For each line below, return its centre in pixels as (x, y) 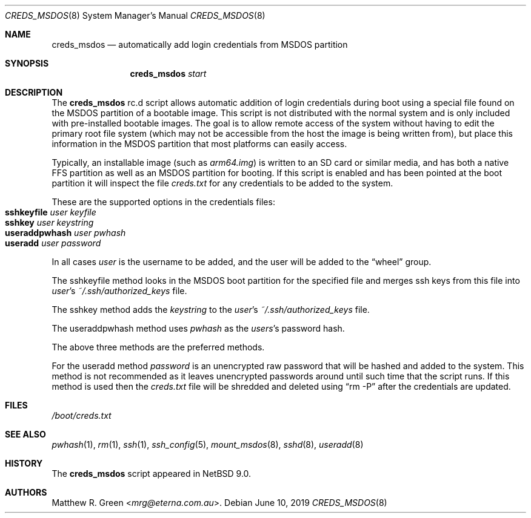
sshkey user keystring (49, 222)
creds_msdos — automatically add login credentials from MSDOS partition (200, 44)
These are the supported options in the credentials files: (163, 202)
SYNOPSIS (27, 63)
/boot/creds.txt (82, 415)
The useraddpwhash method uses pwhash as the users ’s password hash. (198, 328)
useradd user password (53, 243)
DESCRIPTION (34, 92)
